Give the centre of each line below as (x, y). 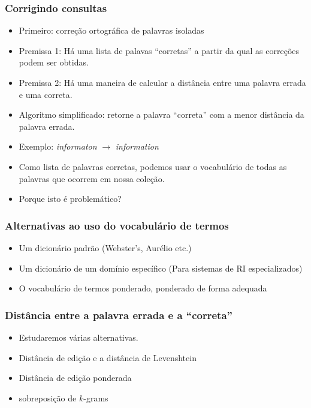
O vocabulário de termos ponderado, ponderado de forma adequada (143, 288)
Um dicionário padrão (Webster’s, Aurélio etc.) (105, 247)
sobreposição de (48, 397)
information (137, 146)
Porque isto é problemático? (70, 199)
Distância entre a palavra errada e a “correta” (119, 315)
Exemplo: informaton (58, 146)
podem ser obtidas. (54, 62)
